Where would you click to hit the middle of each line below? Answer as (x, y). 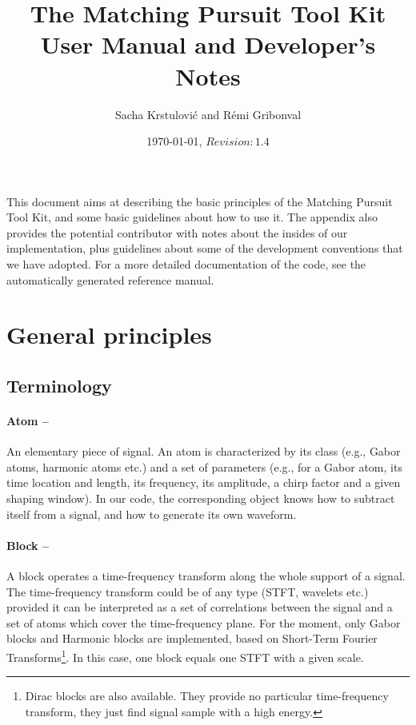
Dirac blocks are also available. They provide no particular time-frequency (207, 696)
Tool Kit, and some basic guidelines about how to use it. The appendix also (192, 217)
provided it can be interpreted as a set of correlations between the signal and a (200, 607)
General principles (109, 335)
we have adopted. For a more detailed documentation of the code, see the (186, 264)
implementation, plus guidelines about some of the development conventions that (205, 248)
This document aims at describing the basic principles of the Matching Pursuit (200, 201)
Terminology (59, 386)
